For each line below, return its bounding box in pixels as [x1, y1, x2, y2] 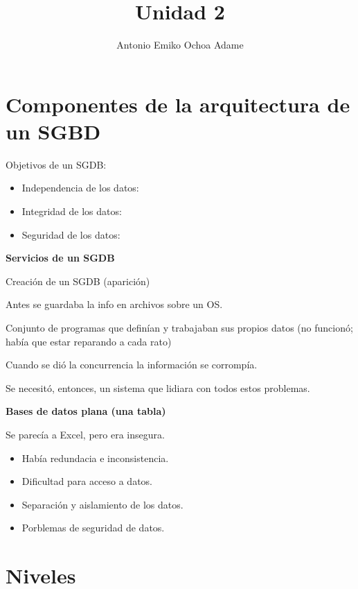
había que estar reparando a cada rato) [6, 334, 172, 348]
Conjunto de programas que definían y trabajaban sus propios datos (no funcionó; [6, 321, 353, 334]
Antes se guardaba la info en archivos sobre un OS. [6, 297, 223, 311]
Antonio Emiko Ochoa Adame [116, 37, 244, 52]
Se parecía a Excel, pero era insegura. [6, 427, 165, 441]
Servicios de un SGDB [6, 250, 115, 265]
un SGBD [6, 117, 101, 145]
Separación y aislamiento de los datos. [21, 497, 184, 511]
